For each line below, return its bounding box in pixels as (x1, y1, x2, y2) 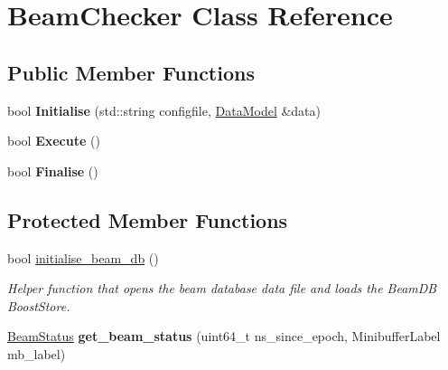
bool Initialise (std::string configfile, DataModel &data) (7, 100, 322, 119)
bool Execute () (7, 131, 100, 150)
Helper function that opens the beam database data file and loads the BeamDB (7, 279, 437, 298)
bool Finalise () (7, 161, 98, 180)
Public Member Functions (7, 58, 255, 86)
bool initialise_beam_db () (7, 248, 159, 267)
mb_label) (7, 344, 66, 363)
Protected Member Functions (7, 205, 288, 233)
